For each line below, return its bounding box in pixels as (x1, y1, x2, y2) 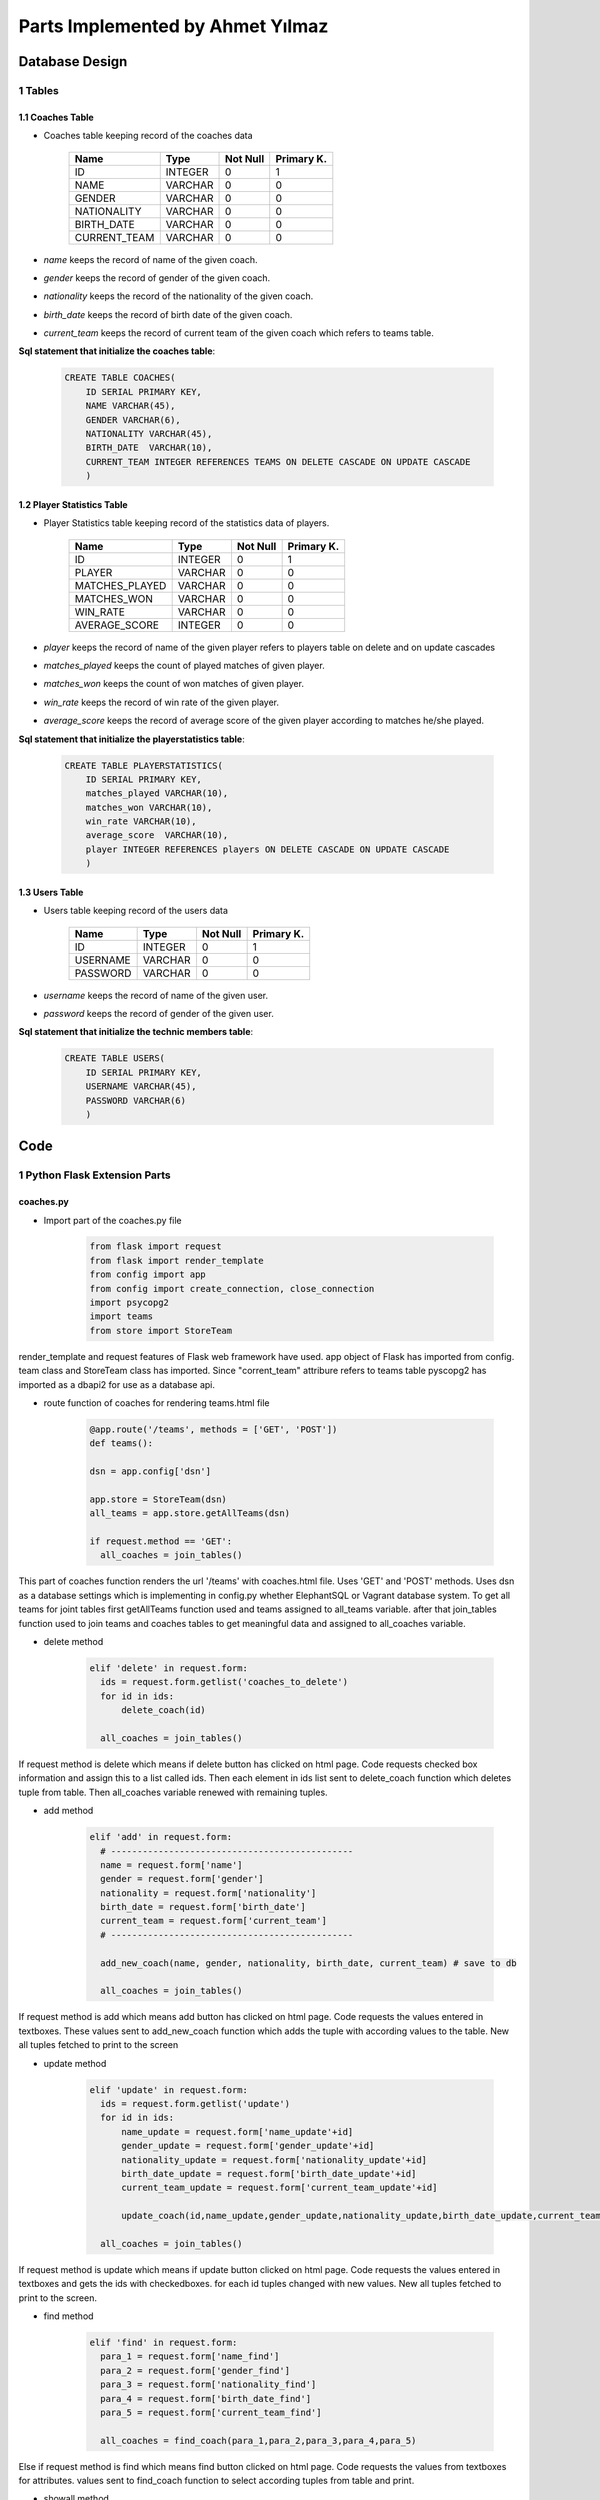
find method (43, 2310, 94, 2322)
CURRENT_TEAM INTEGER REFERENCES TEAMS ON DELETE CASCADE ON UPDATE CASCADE (85, 456, 471, 467)
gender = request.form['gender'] (100, 1873, 264, 1885)
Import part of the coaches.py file (43, 1214, 182, 1226)
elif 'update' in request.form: (89, 2084, 249, 2095)
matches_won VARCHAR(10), (85, 801, 213, 813)
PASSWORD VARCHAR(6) (85, 1095, 187, 1106)
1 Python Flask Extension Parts (18, 1168, 172, 1182)
